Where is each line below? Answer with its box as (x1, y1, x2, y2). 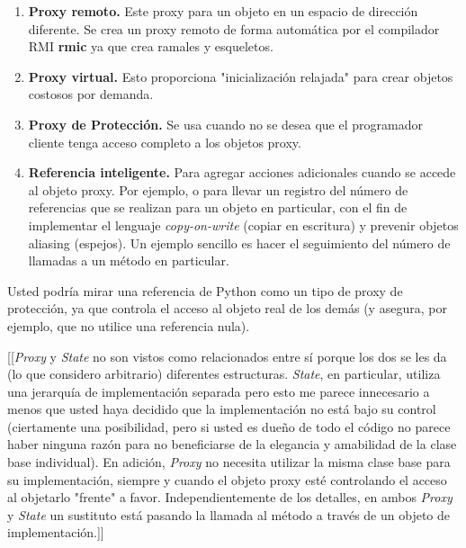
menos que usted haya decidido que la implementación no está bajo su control (7, 400, 436, 418)
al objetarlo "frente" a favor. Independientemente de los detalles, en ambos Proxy (7, 488, 453, 507)
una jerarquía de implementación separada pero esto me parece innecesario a (7, 382, 430, 400)
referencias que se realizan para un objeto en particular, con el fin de (28, 198, 408, 217)
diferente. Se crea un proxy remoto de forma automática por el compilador (28, 19, 440, 38)
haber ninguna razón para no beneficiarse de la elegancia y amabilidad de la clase (7, 435, 457, 454)
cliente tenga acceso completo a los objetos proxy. (28, 132, 301, 151)
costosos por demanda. (28, 85, 154, 103)
